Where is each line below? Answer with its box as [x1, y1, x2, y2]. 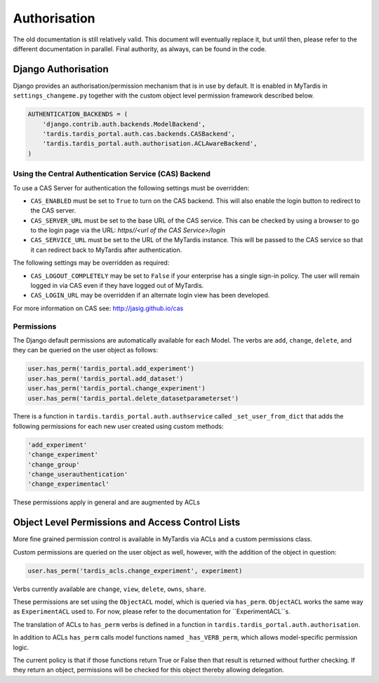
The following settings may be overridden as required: [13, 258, 170, 267]
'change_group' [27, 460, 80, 468]
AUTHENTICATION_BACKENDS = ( [27, 110, 128, 119]
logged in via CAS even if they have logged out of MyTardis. [30, 281, 204, 290]
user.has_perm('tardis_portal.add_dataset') [27, 374, 184, 383]
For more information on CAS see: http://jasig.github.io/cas [13, 304, 184, 312]
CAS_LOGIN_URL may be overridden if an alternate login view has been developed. [30, 291, 270, 300]
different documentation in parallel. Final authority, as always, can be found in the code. [13, 44, 267, 53]
